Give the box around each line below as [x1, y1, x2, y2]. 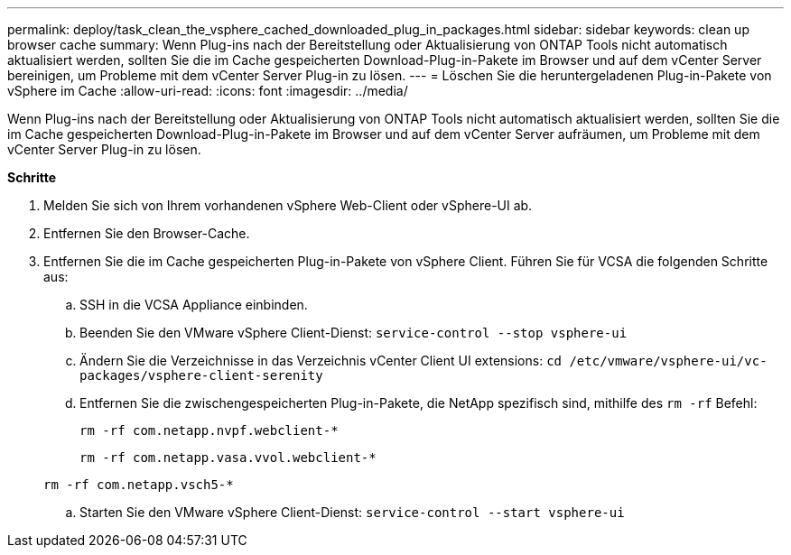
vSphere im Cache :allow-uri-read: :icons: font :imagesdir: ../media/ [7, 83, 408, 98]
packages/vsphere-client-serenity [79, 368, 323, 383]
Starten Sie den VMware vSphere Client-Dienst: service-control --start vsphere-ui [79, 504, 625, 520]
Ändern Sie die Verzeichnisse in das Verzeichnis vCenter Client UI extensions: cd [79, 353, 562, 368]
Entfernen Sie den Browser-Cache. [43, 226, 250, 241]
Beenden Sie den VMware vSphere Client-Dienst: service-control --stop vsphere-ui [79, 325, 628, 340]
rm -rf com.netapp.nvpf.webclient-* [79, 423, 339, 438]
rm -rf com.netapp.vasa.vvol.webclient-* [79, 450, 377, 465]
